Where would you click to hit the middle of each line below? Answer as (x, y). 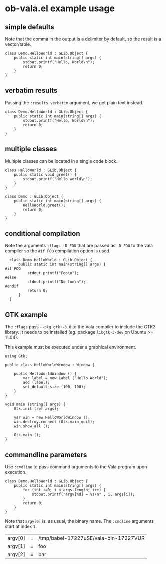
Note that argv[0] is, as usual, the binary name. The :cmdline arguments (79, 521)
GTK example (27, 314)
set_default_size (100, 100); (54, 387)
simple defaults (30, 27)
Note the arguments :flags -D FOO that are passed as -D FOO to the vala (79, 246)
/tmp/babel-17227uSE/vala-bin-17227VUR (91, 538)
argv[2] (17, 554)
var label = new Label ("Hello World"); (66, 378)
